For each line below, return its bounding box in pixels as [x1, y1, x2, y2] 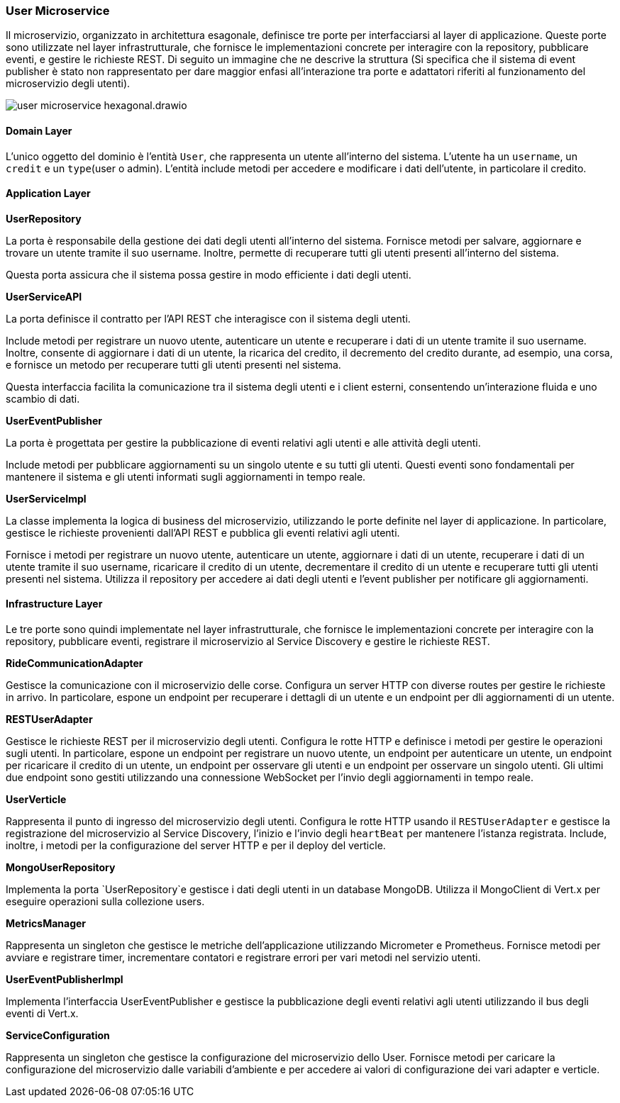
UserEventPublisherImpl [6, 973, 123, 986]
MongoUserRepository [6, 861, 116, 874]
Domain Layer [6, 124, 72, 137]
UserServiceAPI [6, 290, 82, 303]
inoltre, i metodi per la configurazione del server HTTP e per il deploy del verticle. [6, 839, 386, 852]
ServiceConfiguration [6, 1029, 110, 1042]
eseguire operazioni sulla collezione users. [6, 895, 205, 908]
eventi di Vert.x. [6, 1007, 79, 1020]
